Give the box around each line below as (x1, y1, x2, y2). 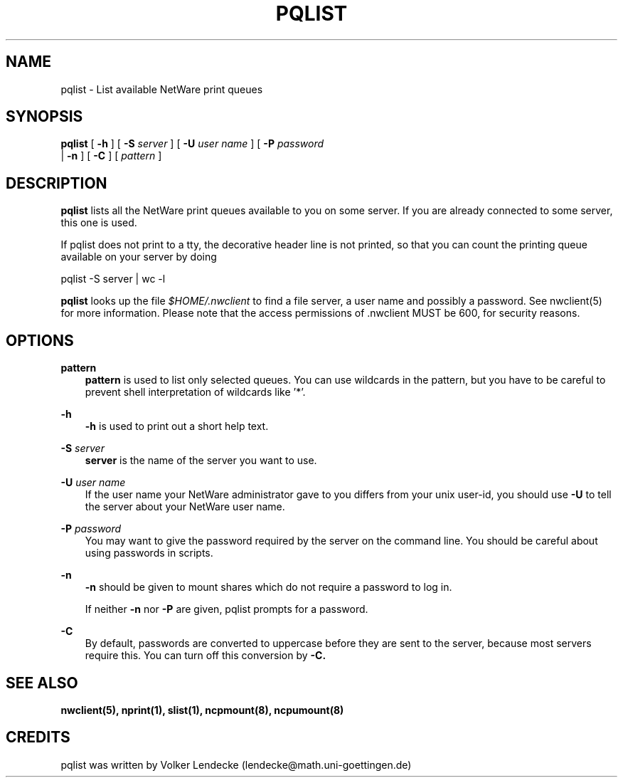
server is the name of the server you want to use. (85, 454, 317, 467)
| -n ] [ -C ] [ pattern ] (60, 149, 162, 162)
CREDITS (6, 728, 70, 747)
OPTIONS (6, 331, 74, 350)
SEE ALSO (6, 673, 78, 692)
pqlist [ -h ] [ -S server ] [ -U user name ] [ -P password (60, 137, 324, 150)
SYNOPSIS (6, 107, 83, 126)
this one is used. (60, 216, 137, 229)
